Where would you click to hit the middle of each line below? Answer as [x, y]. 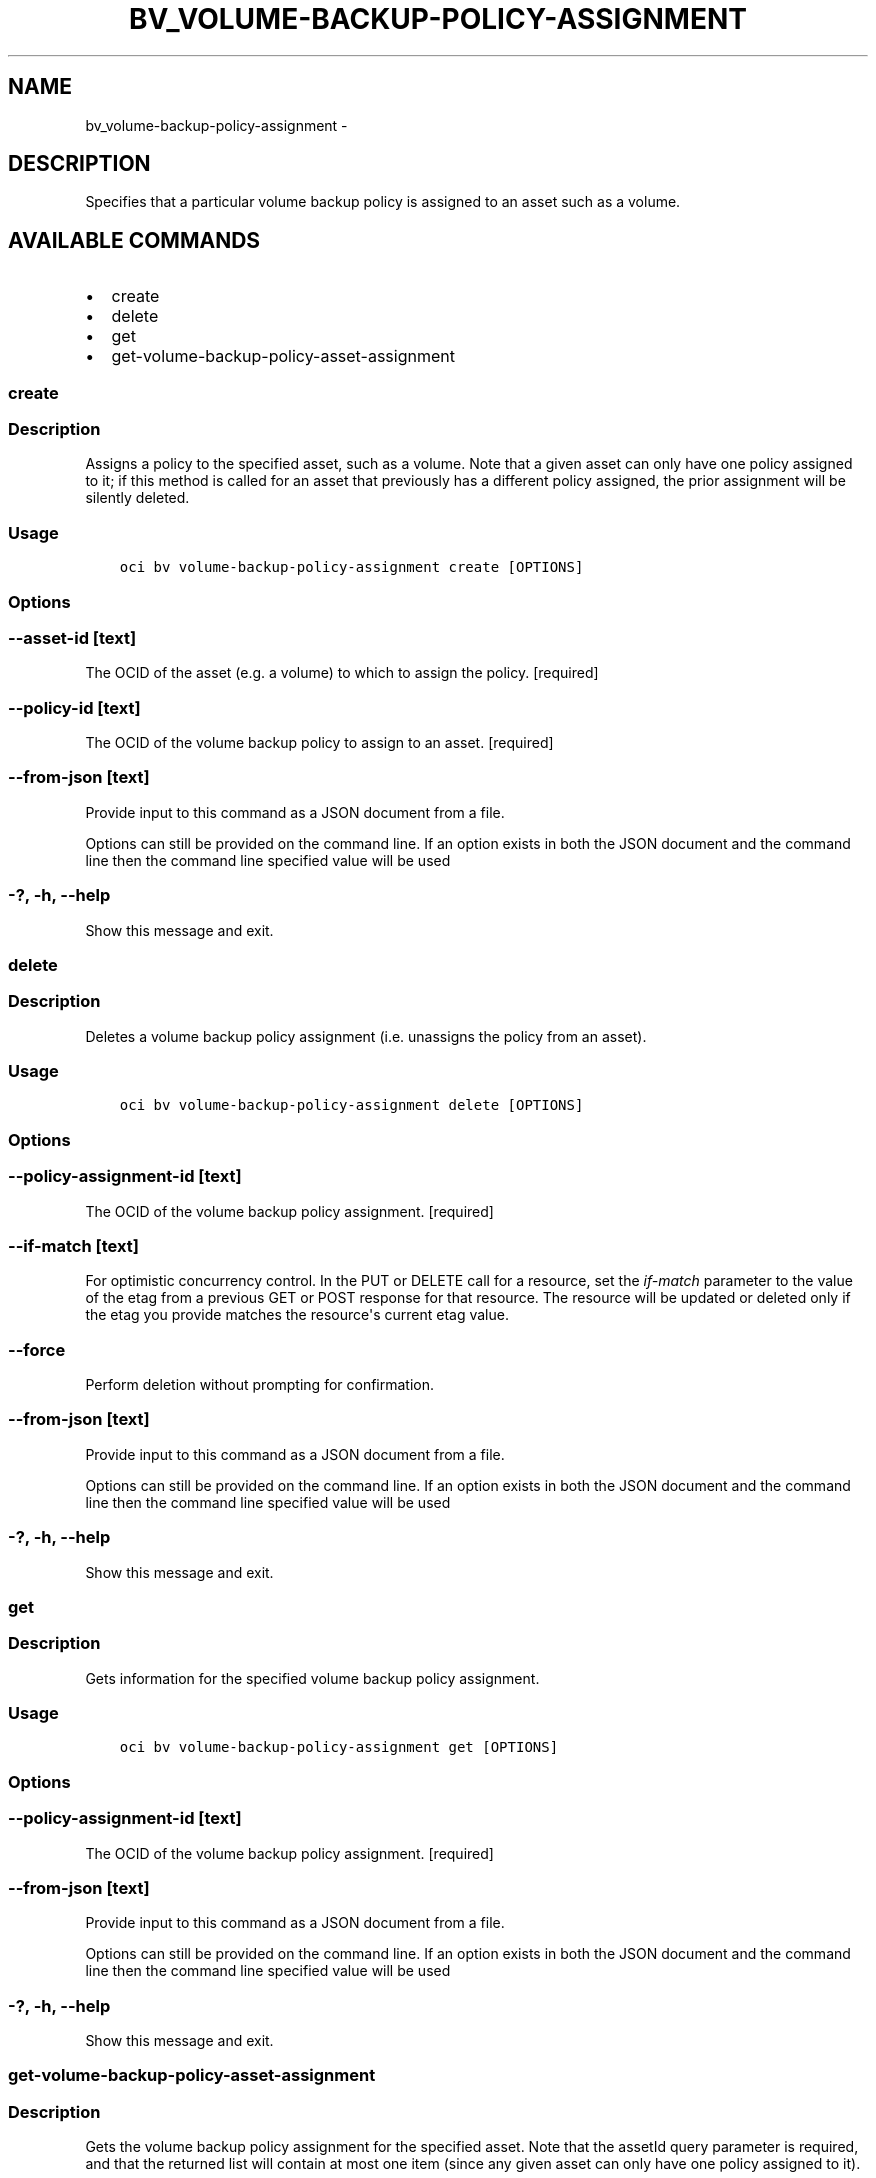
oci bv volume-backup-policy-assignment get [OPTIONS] [339, 1747]
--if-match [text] [73, 1245]
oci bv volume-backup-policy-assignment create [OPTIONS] [351, 567]
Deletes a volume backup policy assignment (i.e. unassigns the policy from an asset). [366, 1036]
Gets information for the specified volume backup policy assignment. [312, 1678]
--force [37, 1349]
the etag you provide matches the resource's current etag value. [297, 1315]
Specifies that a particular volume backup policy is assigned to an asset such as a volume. [383, 202]
